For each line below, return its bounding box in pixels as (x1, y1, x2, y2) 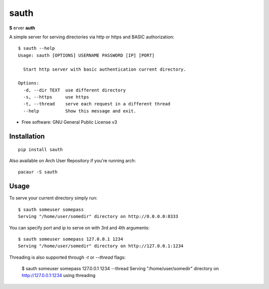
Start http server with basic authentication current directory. (23, 66, 186, 72)
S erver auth (9, 25, 35, 31)
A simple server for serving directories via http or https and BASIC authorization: (9, 34, 174, 40)
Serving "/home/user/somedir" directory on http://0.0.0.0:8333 (18, 214, 179, 219)
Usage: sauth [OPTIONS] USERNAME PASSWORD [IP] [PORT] (18, 52, 155, 58)
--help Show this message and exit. (23, 108, 136, 114)
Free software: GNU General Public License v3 (21, 119, 118, 125)
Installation (9, 132, 45, 141)
